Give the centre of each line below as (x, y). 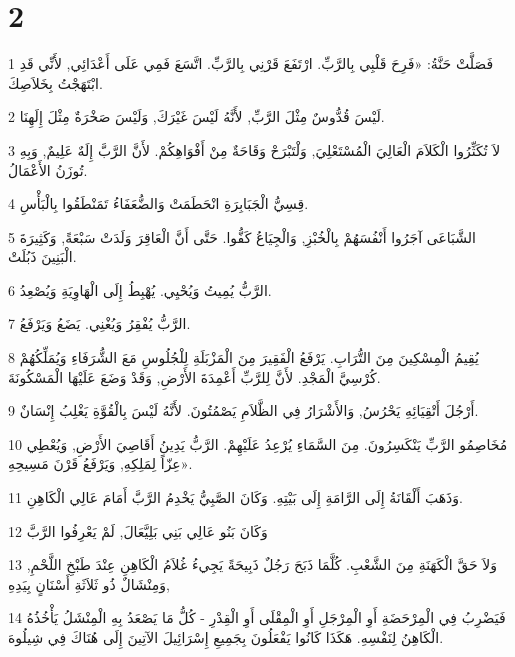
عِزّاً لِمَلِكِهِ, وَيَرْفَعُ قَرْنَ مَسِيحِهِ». (100, 463)
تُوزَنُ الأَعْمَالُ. (48, 169)
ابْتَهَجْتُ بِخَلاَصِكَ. (55, 82)
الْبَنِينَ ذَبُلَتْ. (42, 256)
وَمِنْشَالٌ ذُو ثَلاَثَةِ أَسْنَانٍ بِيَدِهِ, (89, 583)
